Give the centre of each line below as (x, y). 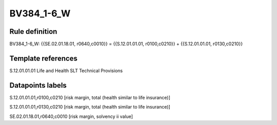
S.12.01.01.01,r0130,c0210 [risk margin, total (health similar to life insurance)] (90, 107)
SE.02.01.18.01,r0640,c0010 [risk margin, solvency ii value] (71, 116)
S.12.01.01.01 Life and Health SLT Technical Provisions (66, 70)
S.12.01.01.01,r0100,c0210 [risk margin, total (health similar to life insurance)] (90, 97)
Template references (44, 58)
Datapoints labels (38, 85)
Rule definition (33, 32)
